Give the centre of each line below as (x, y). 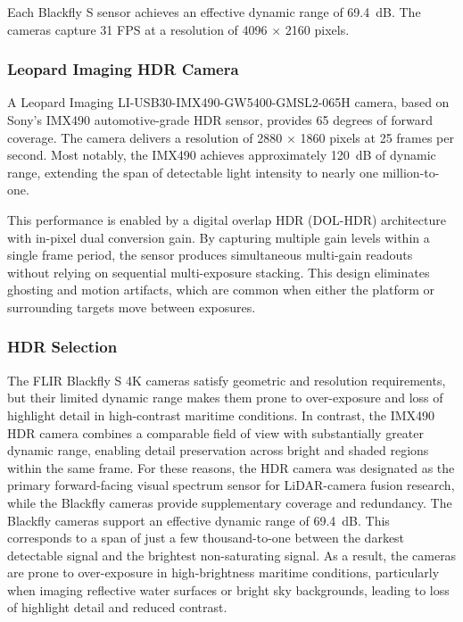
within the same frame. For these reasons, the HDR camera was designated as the (231, 467)
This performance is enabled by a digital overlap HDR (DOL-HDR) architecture (227, 219)
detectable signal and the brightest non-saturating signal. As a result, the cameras (232, 555)
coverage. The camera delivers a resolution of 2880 (145, 137)
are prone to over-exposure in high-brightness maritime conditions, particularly (223, 572)
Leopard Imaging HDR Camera (123, 69)
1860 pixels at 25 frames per (377, 137)
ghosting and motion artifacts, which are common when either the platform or (221, 290)
